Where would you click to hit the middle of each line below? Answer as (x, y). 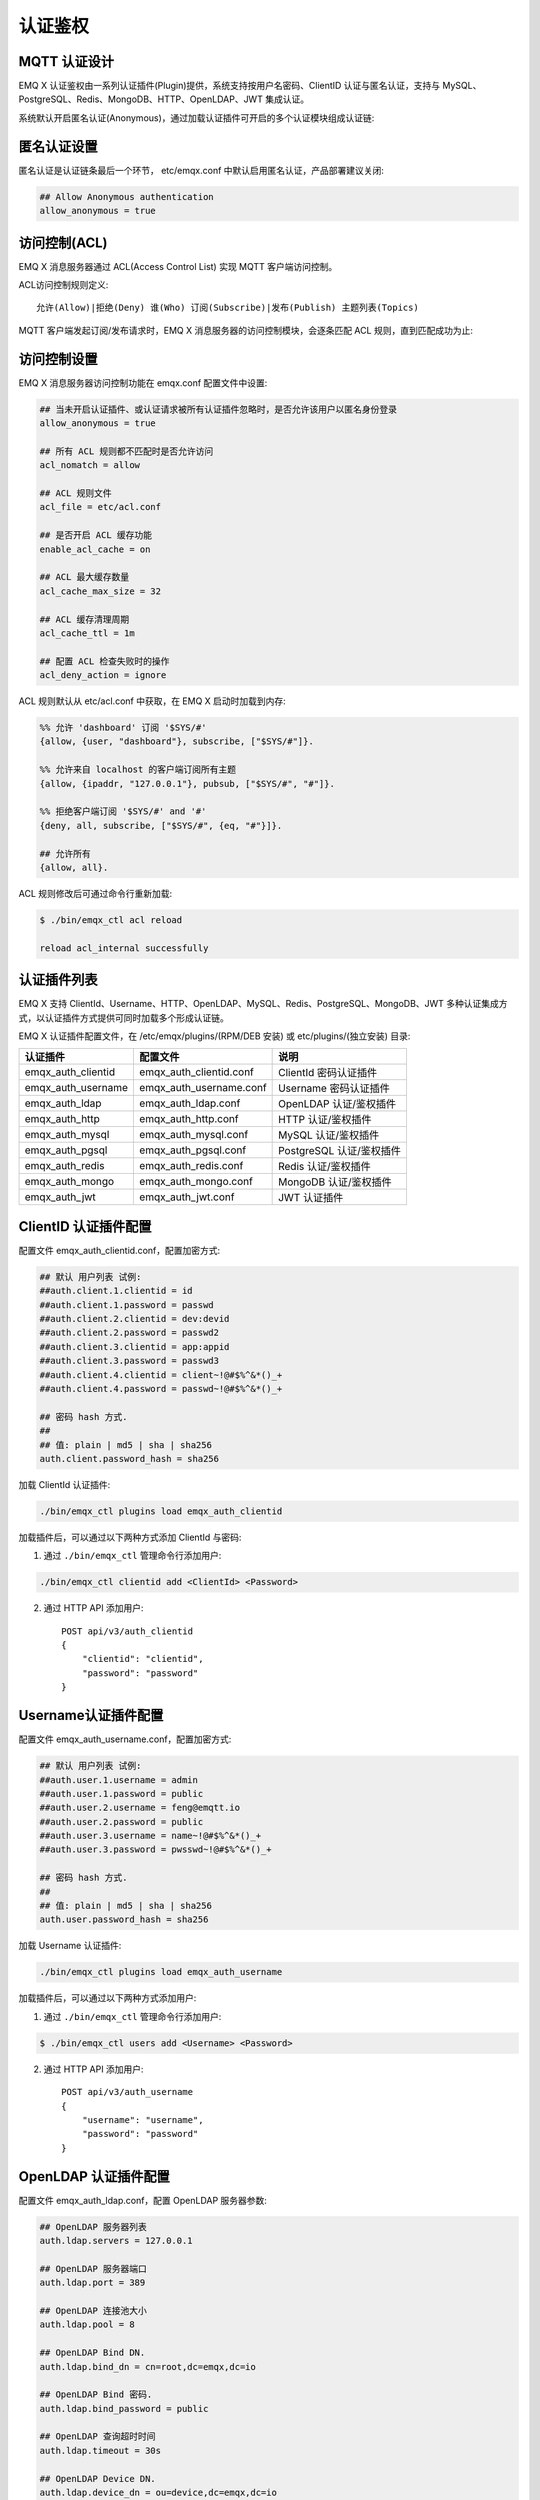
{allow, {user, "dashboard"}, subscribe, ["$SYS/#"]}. (176, 741)
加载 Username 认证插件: (70, 1946)
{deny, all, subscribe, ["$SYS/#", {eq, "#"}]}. (161, 825)
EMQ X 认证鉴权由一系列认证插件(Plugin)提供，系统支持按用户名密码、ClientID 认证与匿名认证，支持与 (229, 86)
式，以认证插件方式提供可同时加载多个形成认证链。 (123, 1017)
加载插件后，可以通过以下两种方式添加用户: (107, 1998)
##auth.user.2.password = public (121, 1821)
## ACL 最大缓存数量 (84, 577)
